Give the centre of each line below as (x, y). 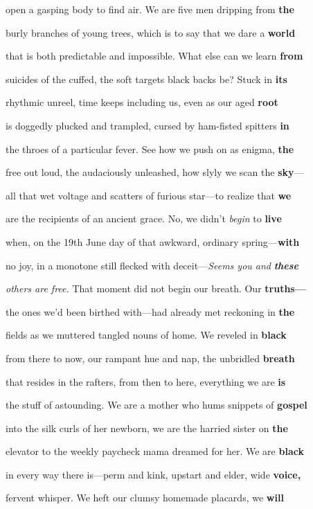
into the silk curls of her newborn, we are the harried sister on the (147, 428)
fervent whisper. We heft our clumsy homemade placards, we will (145, 498)
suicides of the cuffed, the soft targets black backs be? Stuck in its (146, 79)
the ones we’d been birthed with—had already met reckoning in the (150, 311)
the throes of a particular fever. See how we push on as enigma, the (150, 149)
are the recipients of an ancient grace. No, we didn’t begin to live (144, 218)
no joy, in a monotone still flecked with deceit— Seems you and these (152, 265)
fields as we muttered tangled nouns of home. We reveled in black (146, 335)
